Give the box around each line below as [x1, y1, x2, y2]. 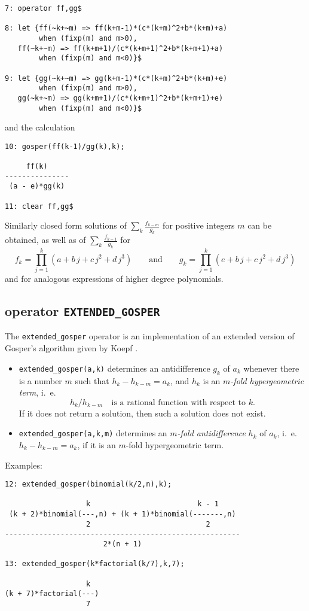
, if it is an [77, 438, 116, 451]
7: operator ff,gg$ [5, 4, 82, 13]
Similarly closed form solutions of [5, 219, 127, 232]
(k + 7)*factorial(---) [5, 589, 99, 598]
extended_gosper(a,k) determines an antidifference [19, 361, 210, 374]
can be [247, 219, 272, 232]
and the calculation [5, 121, 75, 133]
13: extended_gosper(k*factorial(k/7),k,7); [5, 560, 185, 569]
